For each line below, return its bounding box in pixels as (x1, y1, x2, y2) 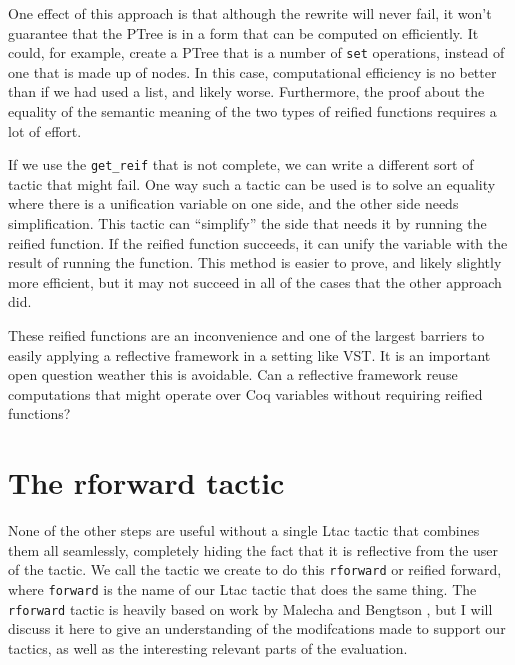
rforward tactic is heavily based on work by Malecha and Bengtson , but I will (8, 598, 493, 619)
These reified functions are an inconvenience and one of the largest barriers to (8, 325, 485, 346)
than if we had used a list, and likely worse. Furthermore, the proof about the (8, 81, 485, 102)
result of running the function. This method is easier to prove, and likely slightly (8, 252, 502, 273)
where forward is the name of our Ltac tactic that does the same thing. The (8, 578, 477, 599)
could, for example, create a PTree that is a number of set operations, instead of (8, 42, 505, 63)
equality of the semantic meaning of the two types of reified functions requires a (8, 101, 497, 122)
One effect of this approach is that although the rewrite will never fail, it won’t (8, 3, 492, 23)
